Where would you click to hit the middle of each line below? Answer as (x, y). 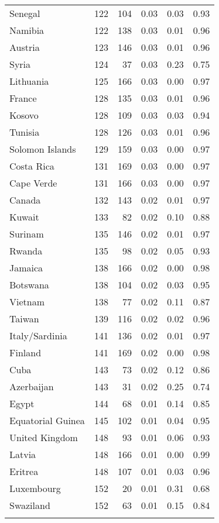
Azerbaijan (32, 386)
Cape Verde (33, 183)
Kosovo (24, 115)
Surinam (27, 234)
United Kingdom (44, 437)
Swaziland (30, 505)
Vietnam (27, 302)
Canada (25, 200)
